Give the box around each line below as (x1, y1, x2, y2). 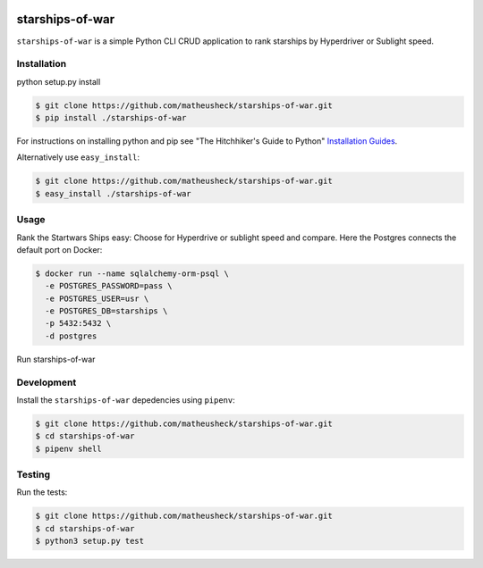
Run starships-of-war (16, 354, 96, 364)
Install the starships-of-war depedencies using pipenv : (16, 394, 236, 405)
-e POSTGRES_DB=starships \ (45, 306, 168, 316)
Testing (16, 469, 51, 481)
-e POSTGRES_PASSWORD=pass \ (45, 281, 174, 291)
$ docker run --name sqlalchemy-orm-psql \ (35, 268, 230, 279)
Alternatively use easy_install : (16, 152, 140, 163)
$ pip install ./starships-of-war (35, 113, 187, 123)
